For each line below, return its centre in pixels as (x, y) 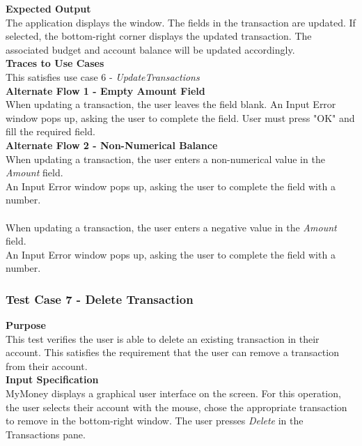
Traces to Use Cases (55, 63)
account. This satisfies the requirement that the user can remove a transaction (172, 352)
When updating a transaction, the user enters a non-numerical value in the (165, 159)
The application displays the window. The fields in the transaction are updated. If (181, 22)
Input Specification (52, 379)
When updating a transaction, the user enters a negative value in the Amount (171, 227)
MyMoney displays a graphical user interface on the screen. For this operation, (173, 393)
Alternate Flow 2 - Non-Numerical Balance (112, 145)
